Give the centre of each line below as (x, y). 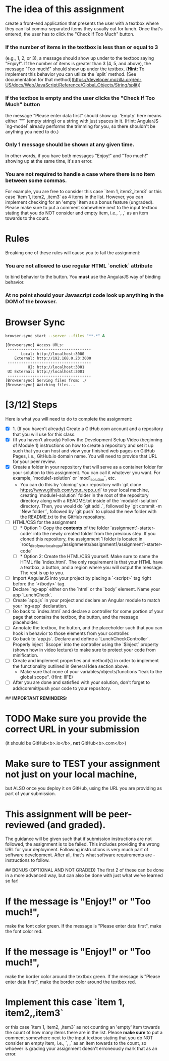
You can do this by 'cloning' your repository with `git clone (81, 485)
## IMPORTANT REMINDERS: (36, 698)
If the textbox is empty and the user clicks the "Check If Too (80, 98)
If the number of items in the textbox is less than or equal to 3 (82, 47)
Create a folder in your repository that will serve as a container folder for (88, 467)
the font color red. (24, 932)
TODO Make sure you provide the (76, 718)
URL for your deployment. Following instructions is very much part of (77, 850)
